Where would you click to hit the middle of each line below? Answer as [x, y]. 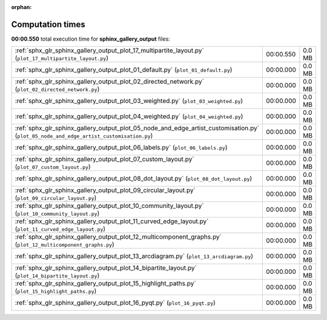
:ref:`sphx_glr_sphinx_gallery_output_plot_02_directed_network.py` [109, 82]
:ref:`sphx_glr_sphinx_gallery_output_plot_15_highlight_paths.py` [105, 284]
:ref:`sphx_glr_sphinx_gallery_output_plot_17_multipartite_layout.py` [109, 50]
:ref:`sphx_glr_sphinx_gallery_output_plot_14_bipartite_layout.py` [106, 268]
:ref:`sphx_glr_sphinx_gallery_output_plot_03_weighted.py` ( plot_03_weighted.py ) [129, 101]
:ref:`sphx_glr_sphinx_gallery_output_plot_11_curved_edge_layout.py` [112, 221]
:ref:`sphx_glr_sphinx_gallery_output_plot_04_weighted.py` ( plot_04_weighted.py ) [129, 116]
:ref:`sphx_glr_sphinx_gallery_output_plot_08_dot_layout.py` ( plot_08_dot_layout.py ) [134, 179]
